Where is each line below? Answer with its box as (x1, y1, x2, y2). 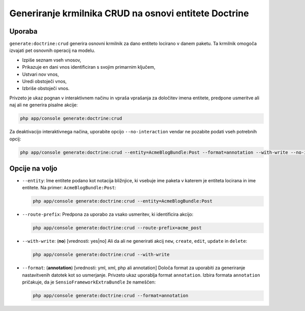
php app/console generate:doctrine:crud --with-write (33, 252, 170, 258)
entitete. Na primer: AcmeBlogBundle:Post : (22, 185, 116, 191)
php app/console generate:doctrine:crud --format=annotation (33, 293, 189, 299)
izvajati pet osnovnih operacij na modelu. (9, 47, 96, 53)
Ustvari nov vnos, (22, 71, 59, 77)
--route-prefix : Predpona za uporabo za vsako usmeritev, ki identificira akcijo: (22, 211, 194, 217)
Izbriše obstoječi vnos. (22, 86, 70, 92)
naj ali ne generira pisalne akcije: (9, 102, 78, 108)
